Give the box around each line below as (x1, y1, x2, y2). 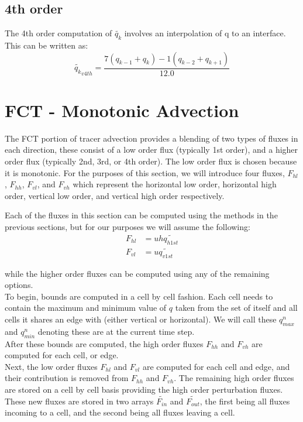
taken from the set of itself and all (175, 301, 298, 314)
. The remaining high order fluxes (174, 372, 294, 384)
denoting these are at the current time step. (37, 325, 195, 337)
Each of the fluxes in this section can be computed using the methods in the (5, 209, 278, 221)
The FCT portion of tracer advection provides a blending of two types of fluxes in (5, 132, 298, 144)
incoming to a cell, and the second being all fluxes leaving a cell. (5, 406, 235, 418)
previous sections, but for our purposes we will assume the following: (5, 220, 250, 232)
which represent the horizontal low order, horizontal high (73, 178, 277, 190)
